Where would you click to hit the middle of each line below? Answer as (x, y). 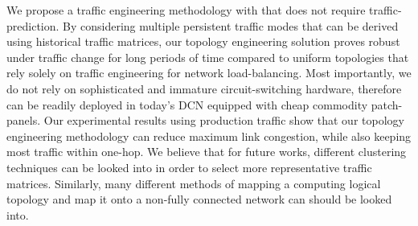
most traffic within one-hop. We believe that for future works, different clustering (207, 152)
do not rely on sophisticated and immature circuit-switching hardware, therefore (204, 88)
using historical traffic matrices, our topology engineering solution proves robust (203, 41)
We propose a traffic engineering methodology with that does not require (186, 10)
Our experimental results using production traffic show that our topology (224, 120)
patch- (387, 104)
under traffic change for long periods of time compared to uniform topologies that (208, 57)
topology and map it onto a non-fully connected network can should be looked (199, 199)
